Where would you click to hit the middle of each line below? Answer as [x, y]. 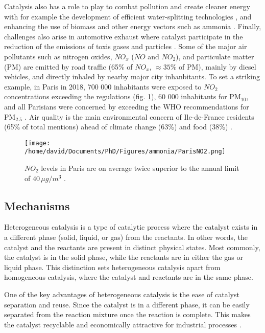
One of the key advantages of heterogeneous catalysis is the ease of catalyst [122, 294]
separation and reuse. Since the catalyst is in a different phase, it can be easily [127, 304]
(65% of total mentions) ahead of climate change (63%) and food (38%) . [118, 127]
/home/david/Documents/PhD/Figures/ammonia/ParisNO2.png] [125, 152]
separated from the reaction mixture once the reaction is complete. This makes [127, 314]
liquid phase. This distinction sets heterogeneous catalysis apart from [112, 267]
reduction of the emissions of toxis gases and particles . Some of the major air [126, 46]
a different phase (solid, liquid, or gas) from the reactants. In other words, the [126, 237]
